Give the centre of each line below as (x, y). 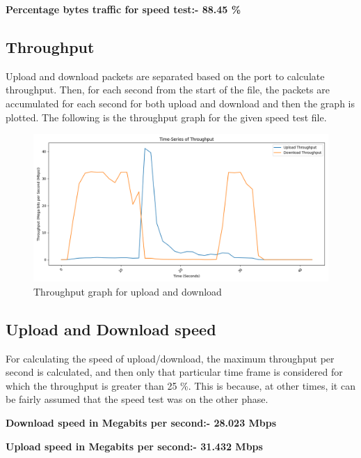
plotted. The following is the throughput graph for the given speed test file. (166, 117)
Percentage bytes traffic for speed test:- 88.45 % (123, 9)
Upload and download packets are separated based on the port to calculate (165, 76)
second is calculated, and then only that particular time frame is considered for (174, 372)
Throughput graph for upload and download (128, 291)
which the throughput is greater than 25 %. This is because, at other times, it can (180, 385)
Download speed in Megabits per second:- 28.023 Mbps (141, 422)
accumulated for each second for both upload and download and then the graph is (180, 103)
